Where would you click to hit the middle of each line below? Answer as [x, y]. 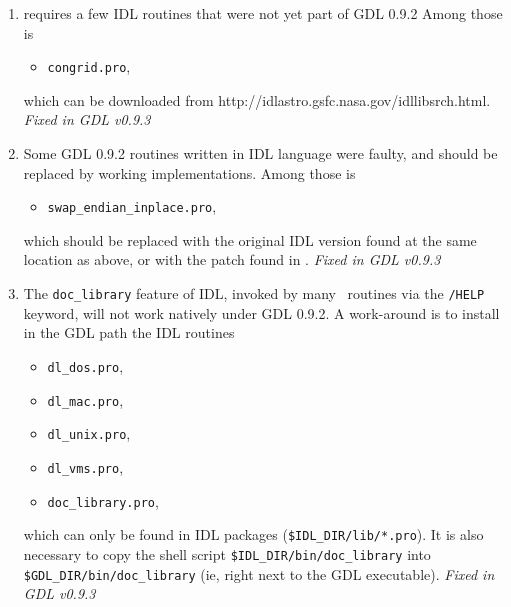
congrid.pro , [89, 66]
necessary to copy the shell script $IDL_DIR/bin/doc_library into [227, 553]
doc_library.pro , [103, 500]
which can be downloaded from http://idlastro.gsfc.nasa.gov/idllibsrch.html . [257, 99]
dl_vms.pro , [85, 466]
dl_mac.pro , [85, 399]
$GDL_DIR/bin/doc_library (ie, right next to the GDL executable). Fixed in [259, 573]
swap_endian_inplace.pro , [132, 206]
